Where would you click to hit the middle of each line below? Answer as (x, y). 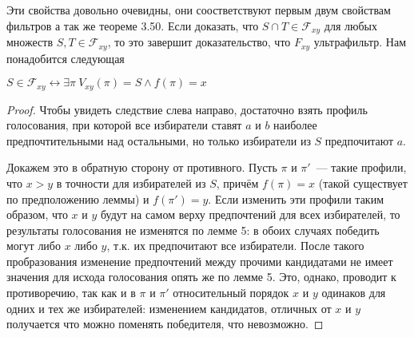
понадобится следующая (66, 58)
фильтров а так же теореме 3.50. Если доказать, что (133, 25)
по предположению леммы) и (78, 198)
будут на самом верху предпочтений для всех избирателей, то (250, 214)
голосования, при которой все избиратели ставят (124, 125)
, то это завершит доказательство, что (199, 42)
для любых (350, 25)
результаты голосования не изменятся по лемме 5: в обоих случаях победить (193, 230)
